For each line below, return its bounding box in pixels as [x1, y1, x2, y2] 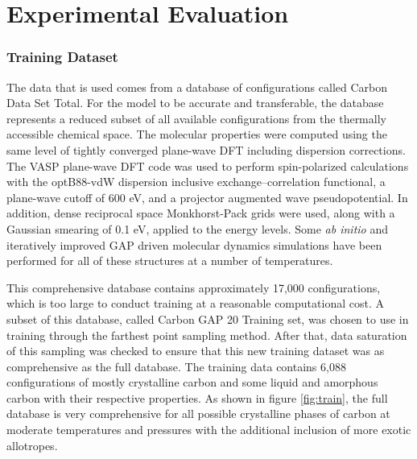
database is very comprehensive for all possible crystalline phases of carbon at [6, 405, 390, 422]
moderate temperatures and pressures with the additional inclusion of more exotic [6, 421, 411, 438]
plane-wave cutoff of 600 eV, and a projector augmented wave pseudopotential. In [6, 188, 408, 205]
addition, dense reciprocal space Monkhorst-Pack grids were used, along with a [6, 205, 395, 221]
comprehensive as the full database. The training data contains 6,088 [6, 358, 346, 374]
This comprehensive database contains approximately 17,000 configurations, [6, 279, 381, 296]
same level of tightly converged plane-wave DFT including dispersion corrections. [6, 141, 406, 158]
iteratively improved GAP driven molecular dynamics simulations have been [6, 236, 382, 253]
